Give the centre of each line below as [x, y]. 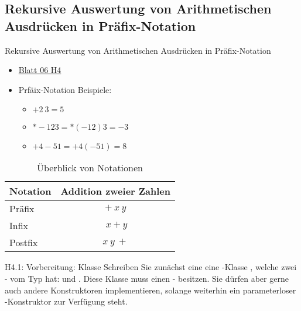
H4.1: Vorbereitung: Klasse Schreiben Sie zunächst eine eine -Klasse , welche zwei [151, 267]
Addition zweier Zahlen [115, 191]
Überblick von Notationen [90, 168]
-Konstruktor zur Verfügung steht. [66, 301]
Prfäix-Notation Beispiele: [65, 89]
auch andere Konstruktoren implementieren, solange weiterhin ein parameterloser [150, 290]
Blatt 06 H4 [40, 70]
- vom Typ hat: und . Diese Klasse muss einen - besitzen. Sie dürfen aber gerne [147, 278]
